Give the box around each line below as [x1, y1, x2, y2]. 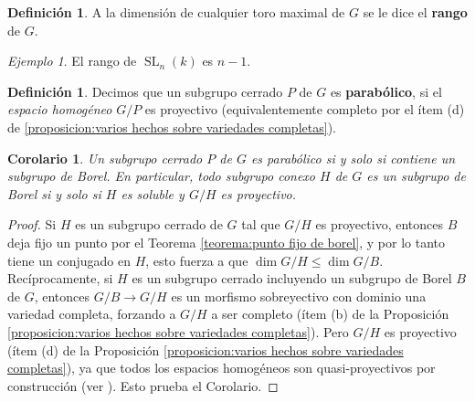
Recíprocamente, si [7, 269, 113, 288]
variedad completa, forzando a [7, 304, 176, 323]
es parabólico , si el [330, 81, 442, 100]
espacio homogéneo [7, 100, 112, 119]
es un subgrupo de [366, 166, 466, 185]
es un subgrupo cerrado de [75, 215, 223, 234]
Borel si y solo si [7, 184, 101, 203]
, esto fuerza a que [145, 250, 248, 270]
